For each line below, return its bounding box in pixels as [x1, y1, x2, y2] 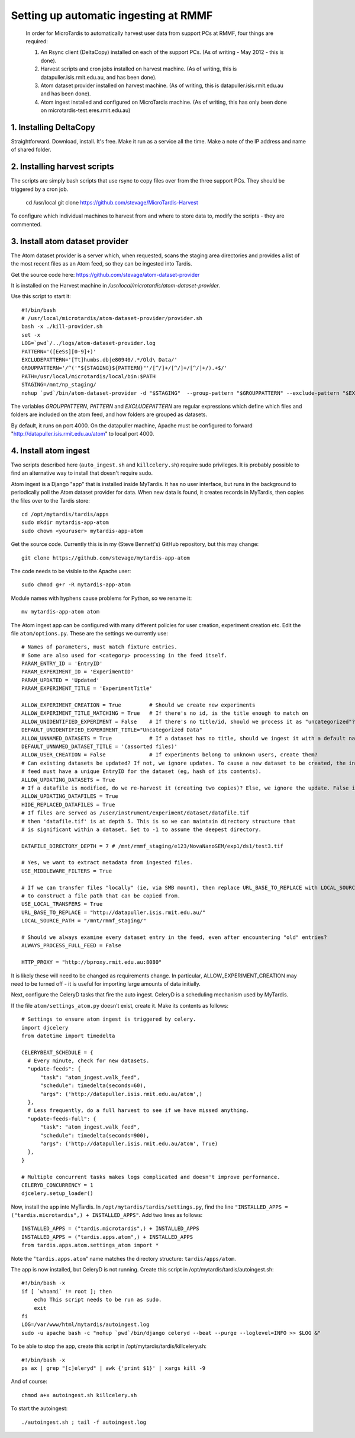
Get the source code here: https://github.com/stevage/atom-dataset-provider [11, 271, 200, 278]
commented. [11, 221, 42, 228]
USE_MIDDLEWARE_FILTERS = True [21, 867, 112, 874]
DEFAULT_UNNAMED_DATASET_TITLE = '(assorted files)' [21, 743, 177, 750]
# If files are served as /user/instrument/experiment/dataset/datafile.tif [21, 810, 250, 816]
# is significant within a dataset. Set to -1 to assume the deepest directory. [21, 826, 262, 833]
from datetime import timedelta [21, 1032, 115, 1039]
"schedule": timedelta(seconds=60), [40, 1082, 147, 1089]
